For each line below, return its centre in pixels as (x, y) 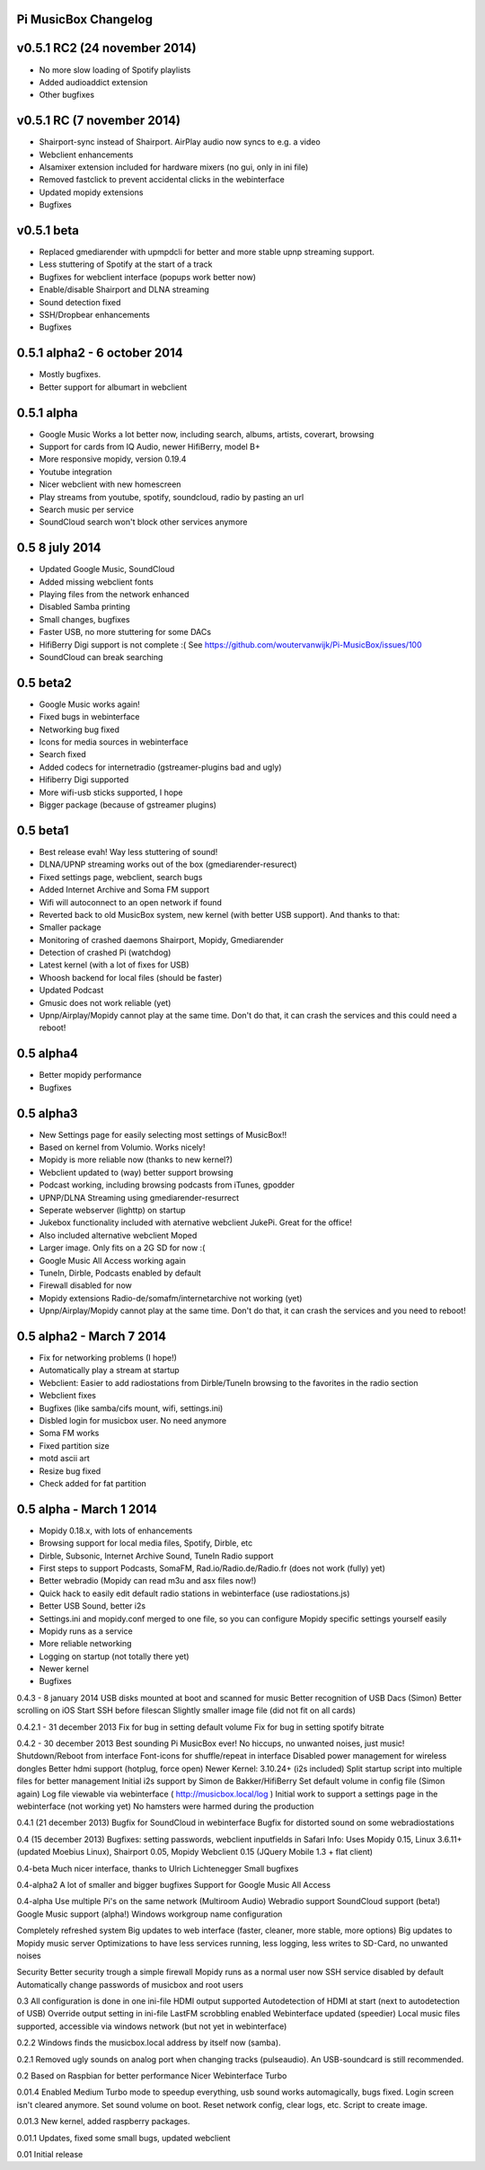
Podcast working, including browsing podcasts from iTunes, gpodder (167, 1185)
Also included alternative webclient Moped (118, 1235)
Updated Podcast (71, 990)
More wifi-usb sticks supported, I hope (111, 792)
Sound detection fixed (80, 302)
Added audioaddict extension (93, 82)
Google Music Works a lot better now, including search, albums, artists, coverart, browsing (207, 434)
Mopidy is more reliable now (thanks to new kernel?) (136, 1160)
